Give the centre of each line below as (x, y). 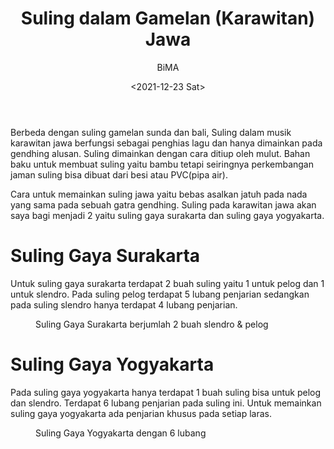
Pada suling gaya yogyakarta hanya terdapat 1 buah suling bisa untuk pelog (166, 392)
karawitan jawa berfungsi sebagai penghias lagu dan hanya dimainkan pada (166, 143)
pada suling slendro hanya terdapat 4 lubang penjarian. (124, 304)
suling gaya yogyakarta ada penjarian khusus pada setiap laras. (141, 413)
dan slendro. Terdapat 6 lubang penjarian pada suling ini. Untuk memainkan (166, 403)
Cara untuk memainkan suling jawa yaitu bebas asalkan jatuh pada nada (159, 194)
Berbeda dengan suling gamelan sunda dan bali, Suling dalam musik (151, 132)
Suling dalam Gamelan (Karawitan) (168, 18)
